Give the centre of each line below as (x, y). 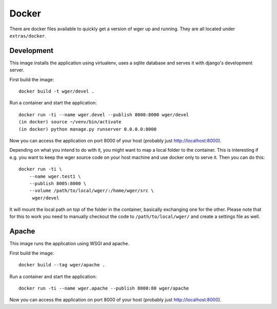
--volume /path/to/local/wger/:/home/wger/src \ (91, 191)
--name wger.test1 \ (55, 176)
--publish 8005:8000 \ (58, 183)
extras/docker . (28, 35)
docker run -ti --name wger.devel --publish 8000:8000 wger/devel (104, 115)
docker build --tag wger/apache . (62, 265)
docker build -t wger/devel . (57, 92)
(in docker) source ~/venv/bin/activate (70, 122)
